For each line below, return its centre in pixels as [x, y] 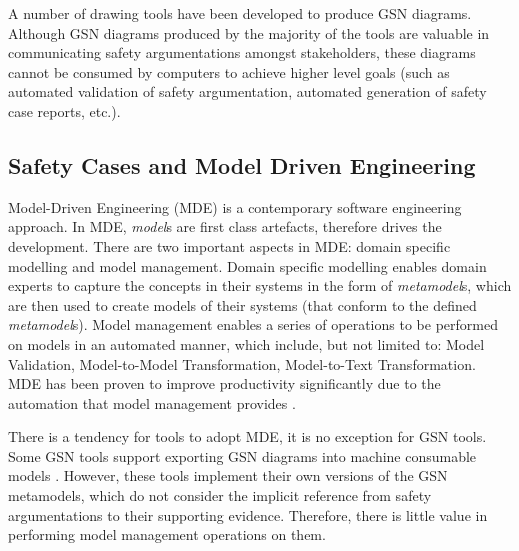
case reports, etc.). [64, 110]
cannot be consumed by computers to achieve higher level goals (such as [229, 71]
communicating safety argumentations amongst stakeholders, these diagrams [242, 52]
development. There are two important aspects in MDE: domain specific [229, 245]
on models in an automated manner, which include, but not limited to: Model [246, 343]
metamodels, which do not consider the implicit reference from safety [220, 495]
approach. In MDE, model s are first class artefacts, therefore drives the [225, 226]
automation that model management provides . [152, 402]
